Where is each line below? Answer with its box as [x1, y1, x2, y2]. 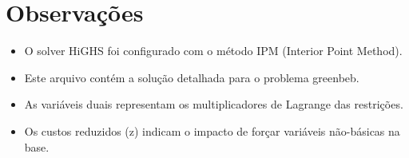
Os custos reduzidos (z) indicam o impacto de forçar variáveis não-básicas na [24, 122, 400, 139]
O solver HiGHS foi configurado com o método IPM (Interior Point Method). [24, 42, 403, 59]
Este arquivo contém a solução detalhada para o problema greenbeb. [24, 69, 359, 85]
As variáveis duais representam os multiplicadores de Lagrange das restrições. [24, 96, 403, 113]
